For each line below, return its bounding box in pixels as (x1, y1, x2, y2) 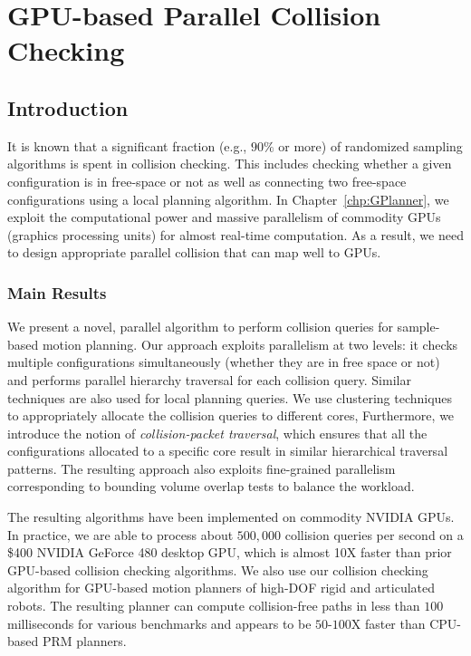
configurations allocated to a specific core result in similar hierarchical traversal (7, 441, 448, 460)
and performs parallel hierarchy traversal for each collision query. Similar (7, 370, 411, 389)
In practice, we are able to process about (7, 525, 234, 544)
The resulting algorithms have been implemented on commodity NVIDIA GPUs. (7, 507, 455, 526)
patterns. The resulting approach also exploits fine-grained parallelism (7, 458, 396, 478)
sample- (397, 317, 440, 336)
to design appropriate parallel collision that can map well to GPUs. (7, 243, 381, 262)
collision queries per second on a (284, 525, 464, 544)
